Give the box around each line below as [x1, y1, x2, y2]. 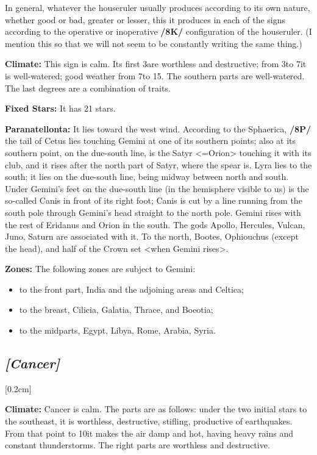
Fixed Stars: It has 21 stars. [5, 102, 116, 115]
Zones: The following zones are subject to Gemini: [5, 262, 196, 275]
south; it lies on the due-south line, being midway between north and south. [5, 170, 289, 183]
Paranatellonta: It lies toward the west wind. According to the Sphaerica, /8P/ [5, 122, 312, 135]
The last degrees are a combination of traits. [5, 81, 171, 94]
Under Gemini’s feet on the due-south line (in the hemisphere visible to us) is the [5, 182, 309, 195]
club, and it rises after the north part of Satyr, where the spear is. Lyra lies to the [5, 158, 312, 171]
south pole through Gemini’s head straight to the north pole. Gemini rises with [5, 206, 301, 218]
